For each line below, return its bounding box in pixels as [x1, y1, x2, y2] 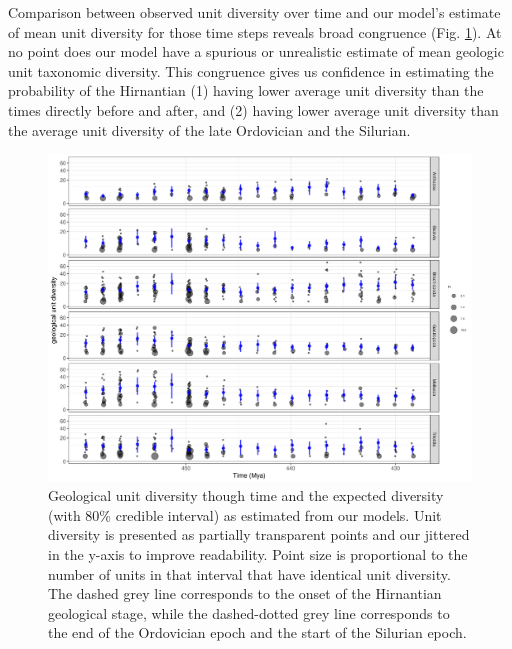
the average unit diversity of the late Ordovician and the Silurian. [8, 119, 411, 140]
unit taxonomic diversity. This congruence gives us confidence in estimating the [8, 60, 494, 81]
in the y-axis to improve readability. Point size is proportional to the [48, 544, 468, 565]
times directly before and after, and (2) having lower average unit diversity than [8, 99, 499, 120]
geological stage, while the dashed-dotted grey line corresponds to [48, 602, 450, 623]
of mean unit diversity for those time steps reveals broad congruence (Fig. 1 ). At [8, 21, 502, 42]
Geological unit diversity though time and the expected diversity [48, 485, 444, 506]
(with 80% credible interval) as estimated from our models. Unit [48, 504, 442, 525]
